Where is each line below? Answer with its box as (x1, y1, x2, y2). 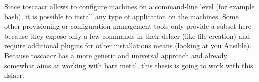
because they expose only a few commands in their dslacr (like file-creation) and (4, 30, 250, 41)
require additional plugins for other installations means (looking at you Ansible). (4, 40, 252, 51)
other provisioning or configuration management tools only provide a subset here (4, 21, 252, 31)
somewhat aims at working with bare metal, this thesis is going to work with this (4, 60, 253, 70)
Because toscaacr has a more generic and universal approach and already (4, 50, 228, 60)
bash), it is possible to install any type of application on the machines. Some (4, 11, 239, 21)
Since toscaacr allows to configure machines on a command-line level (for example (4, 1, 255, 11)
